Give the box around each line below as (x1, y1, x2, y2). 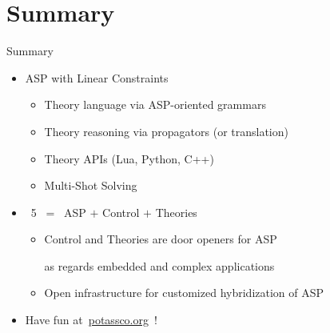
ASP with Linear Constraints (25, 69, 169, 86)
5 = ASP (30, 203, 86, 220)
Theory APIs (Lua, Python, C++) (44, 150, 214, 166)
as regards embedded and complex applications (44, 257, 275, 274)
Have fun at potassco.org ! (25, 311, 157, 328)
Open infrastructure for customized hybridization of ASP (44, 284, 324, 301)
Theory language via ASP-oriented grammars (44, 96, 266, 113)
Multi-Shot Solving (44, 177, 137, 194)
